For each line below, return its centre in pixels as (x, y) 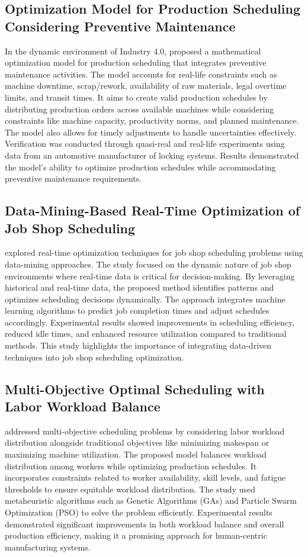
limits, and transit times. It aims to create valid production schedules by (136, 97)
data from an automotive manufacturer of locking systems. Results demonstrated (152, 155)
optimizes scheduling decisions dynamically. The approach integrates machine (145, 299)
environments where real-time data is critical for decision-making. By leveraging (150, 276)
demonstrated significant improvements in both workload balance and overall (145, 524)
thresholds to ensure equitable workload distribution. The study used (130, 489)
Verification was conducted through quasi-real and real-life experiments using (145, 144)
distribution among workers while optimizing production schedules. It (131, 466)
